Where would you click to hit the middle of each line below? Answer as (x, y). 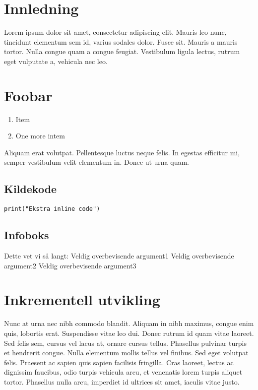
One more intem (40, 136)
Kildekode (31, 189)
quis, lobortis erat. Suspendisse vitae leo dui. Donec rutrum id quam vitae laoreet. (129, 333)
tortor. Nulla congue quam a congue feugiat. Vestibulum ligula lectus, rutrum (122, 51)
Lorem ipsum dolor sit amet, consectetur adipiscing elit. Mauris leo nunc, (115, 32)
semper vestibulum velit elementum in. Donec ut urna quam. (97, 162)
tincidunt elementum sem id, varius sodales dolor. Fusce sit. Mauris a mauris (121, 41)
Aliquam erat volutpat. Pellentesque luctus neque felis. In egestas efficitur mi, (122, 152)
